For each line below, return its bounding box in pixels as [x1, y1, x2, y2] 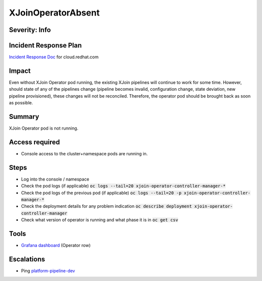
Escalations [9, 255, 46, 263]
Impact [9, 66, 31, 75]
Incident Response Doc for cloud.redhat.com [9, 54, 99, 60]
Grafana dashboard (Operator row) [21, 243, 91, 248]
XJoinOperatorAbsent [9, 7, 100, 18]
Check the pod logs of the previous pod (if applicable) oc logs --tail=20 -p [21, 190, 182, 196]
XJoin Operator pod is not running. [9, 125, 79, 131]
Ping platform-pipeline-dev [21, 268, 75, 274]
